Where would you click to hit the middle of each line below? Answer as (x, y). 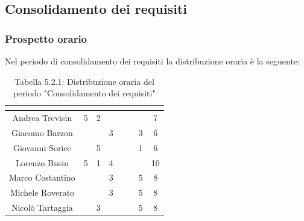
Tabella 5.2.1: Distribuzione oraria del (84, 81)
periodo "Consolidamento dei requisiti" (84, 93)
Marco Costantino (42, 177)
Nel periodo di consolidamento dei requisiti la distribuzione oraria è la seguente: (152, 61)
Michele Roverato (42, 192)
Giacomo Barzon (42, 132)
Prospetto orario (46, 38)
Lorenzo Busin (42, 162)
